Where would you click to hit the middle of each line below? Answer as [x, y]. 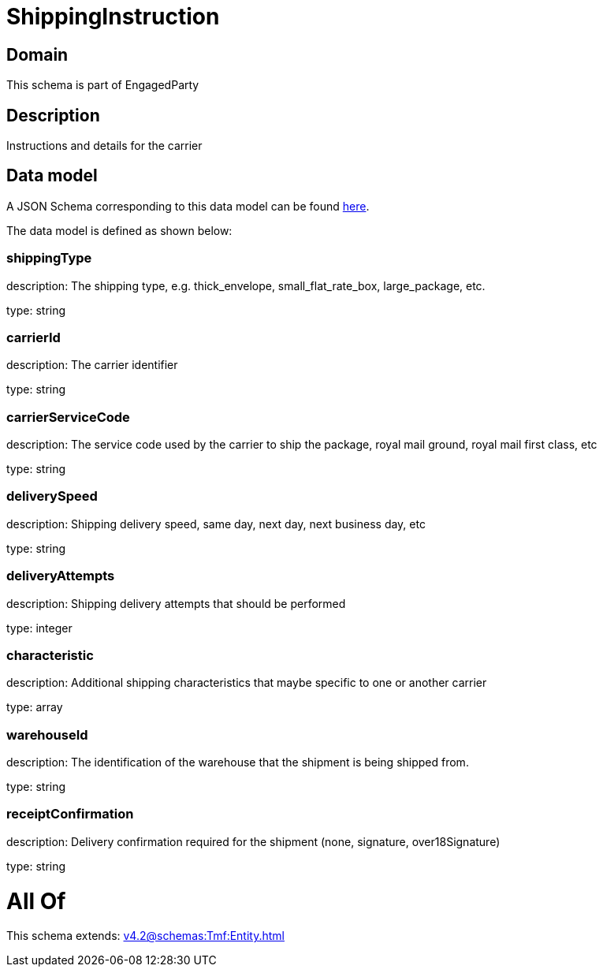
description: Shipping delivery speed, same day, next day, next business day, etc [216, 524]
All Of [36, 901]
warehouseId [47, 734]
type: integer [39, 628]
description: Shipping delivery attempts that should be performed [176, 603]
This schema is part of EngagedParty [103, 85]
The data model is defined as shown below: [119, 230]
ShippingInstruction [113, 17]
